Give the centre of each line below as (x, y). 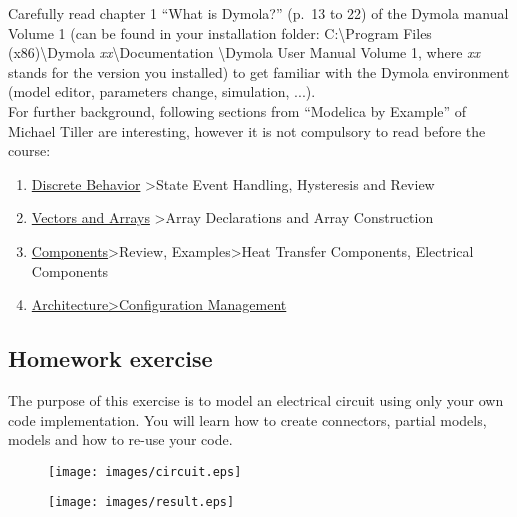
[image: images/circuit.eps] (145, 471)
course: (29, 150)
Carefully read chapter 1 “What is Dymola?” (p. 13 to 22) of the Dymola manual (258, 13)
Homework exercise (110, 358)
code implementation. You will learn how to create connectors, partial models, (247, 419)
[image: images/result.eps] (141, 502)
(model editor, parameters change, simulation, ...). (162, 91)
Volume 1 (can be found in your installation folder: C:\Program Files (220, 32)
